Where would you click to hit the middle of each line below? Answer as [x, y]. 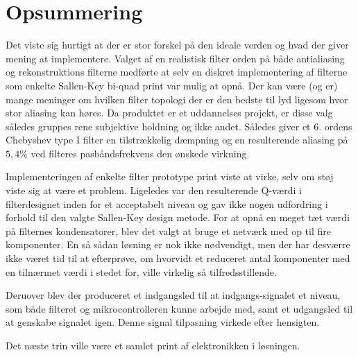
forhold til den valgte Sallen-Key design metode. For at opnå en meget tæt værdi [178, 217]
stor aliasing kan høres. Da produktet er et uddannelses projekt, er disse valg [169, 113]
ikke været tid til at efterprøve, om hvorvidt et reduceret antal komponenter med [178, 258]
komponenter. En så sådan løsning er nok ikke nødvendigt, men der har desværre [178, 244]
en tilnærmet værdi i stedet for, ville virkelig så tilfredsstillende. [141, 271]
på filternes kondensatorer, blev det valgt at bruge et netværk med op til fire [168, 230]
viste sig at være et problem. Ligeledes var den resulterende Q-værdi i [154, 190]
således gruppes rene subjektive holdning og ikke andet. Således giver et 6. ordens [179, 126]
